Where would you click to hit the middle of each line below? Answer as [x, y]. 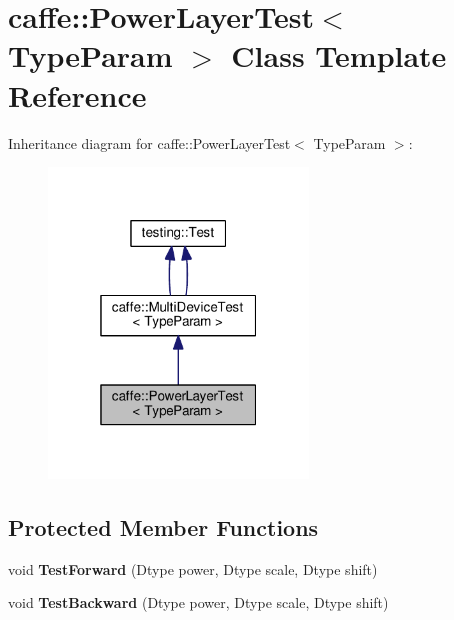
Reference [77, 94]
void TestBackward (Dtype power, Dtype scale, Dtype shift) [198, 602]
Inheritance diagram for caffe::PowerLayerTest [149, 142]
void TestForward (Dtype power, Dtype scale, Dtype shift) [193, 568]
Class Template [339, 55]
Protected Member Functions [163, 526]
